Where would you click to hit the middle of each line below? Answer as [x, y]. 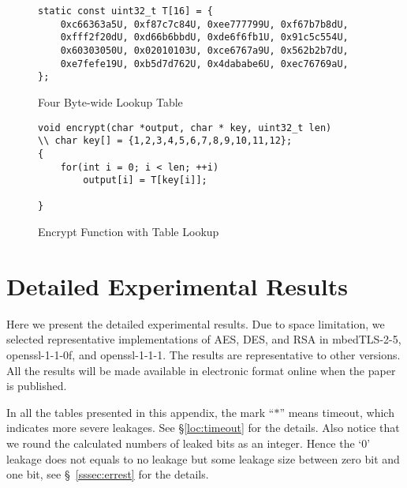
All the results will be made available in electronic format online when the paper [201, 370]
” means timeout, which [337, 412]
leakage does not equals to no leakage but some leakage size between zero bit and [203, 458]
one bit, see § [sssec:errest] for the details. [108, 474]
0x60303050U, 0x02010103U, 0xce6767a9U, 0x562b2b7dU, [204, 50]
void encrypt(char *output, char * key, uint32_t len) [185, 128]
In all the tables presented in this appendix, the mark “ [140, 412]
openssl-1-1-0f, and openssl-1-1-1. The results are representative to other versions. [203, 355]
